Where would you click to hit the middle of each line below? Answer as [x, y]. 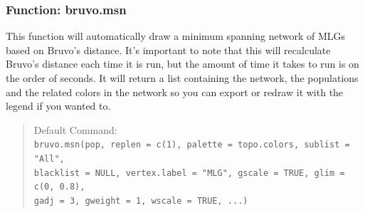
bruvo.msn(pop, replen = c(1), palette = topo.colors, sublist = [192, 145]
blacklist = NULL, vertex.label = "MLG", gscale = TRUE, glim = [189, 173]
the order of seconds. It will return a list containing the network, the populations [182, 78]
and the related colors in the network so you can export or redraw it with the [175, 92]
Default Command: [75, 129]
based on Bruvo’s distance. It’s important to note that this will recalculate [168, 50]
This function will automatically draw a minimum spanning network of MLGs [176, 36]
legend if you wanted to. [58, 106]
